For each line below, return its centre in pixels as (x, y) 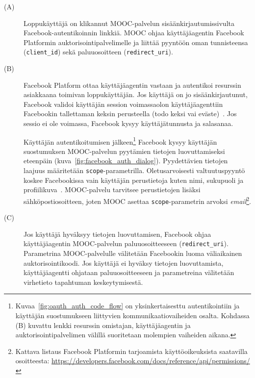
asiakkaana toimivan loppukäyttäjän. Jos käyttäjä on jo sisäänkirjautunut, (136, 94)
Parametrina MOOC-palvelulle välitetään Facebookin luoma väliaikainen (133, 253)
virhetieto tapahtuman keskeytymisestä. (83, 282)
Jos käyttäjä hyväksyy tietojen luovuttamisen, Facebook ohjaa (117, 234)
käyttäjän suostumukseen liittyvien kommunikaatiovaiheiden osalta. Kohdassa (132, 315)
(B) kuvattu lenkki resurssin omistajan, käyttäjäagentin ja (103, 325)
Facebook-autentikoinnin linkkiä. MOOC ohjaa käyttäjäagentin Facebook (134, 33)
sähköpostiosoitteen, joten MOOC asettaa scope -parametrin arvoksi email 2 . (138, 200)
